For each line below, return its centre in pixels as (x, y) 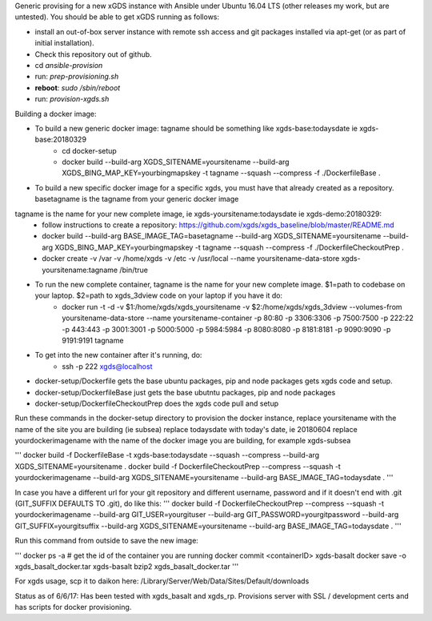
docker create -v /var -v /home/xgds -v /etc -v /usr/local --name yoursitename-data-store (191, 258)
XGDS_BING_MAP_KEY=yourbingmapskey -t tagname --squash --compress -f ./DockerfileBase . (221, 173)
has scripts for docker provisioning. (73, 607)
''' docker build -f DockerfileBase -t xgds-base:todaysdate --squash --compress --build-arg (167, 455)
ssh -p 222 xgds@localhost (107, 366)
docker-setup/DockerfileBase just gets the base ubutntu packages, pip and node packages (185, 392)
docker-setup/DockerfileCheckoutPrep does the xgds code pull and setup (157, 403)
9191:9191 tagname (93, 340)
